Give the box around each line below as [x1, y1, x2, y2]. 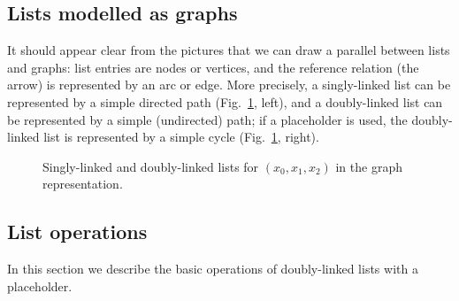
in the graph [335, 157, 402, 175]
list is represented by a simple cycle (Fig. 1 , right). [43, 127, 319, 146]
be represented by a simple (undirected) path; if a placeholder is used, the [7, 110, 408, 128]
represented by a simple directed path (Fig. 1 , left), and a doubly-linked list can [7, 92, 443, 111]
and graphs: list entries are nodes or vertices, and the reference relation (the [7, 58, 419, 76]
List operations [7, 218, 148, 245]
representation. [42, 174, 123, 193]
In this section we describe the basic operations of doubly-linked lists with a [7, 259, 418, 278]
